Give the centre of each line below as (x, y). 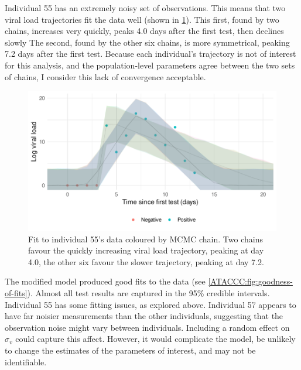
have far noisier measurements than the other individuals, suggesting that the (144, 316)
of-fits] (16, 293)
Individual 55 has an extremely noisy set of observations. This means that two (145, 8)
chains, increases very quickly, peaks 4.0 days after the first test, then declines (144, 31)
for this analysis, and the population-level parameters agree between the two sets (150, 65)
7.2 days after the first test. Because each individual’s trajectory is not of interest (150, 54)
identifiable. (26, 362)
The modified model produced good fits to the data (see (105, 281)
